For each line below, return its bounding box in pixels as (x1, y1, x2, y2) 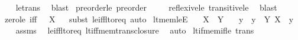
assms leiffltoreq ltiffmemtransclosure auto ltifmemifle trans (15, 24, 254, 36)
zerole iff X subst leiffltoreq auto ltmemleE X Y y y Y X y (4, 12, 294, 25)
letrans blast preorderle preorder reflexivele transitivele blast (15, 1, 277, 13)
